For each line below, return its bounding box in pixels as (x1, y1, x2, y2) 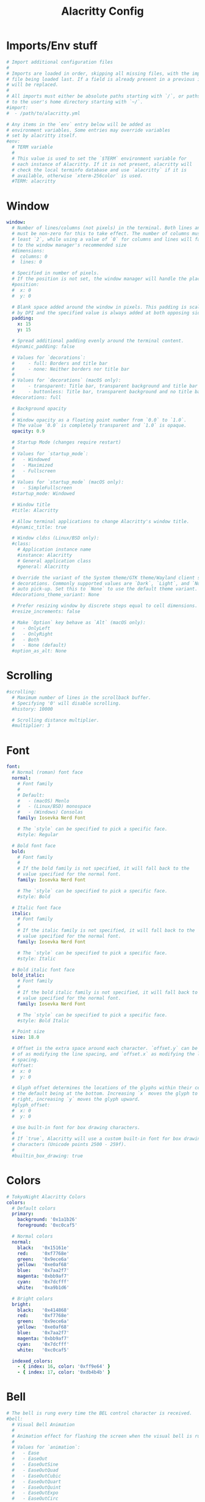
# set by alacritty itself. (6, 133, 78, 139)
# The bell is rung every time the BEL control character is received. (6, 1410, 192, 1416)
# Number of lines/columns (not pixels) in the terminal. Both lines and (12, 225, 203, 231)
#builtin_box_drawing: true (12, 1153, 84, 1159)
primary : (12, 1211, 34, 1217)
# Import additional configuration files (6, 59, 113, 65)
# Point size (12, 1028, 45, 1035)
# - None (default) (12, 642, 67, 649)
